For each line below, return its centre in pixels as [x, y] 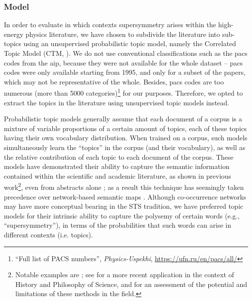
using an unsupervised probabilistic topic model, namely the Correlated [130, 43]
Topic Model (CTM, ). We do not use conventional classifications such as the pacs [126, 53]
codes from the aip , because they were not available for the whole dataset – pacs [123, 62]
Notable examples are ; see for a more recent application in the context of [125, 275]
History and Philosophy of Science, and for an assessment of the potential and [131, 284]
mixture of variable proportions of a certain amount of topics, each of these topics [126, 128]
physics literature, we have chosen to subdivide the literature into [123, 34]
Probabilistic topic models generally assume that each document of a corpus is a [123, 119]
